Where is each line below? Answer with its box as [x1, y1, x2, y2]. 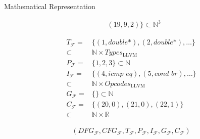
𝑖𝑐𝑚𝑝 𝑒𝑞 [108, 70, 132, 77]
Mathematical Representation [4, 1, 95, 11]
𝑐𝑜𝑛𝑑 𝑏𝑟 [154, 70, 178, 77]
